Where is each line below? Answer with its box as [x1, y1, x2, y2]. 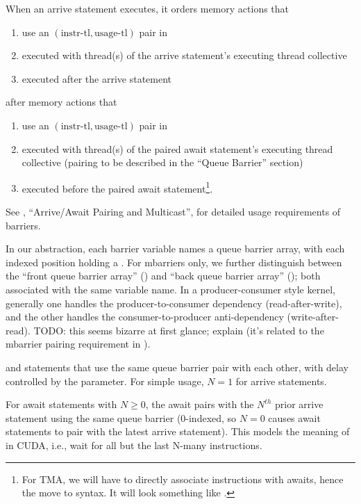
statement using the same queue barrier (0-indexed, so [6, 410, 237, 425]
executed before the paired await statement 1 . [22, 179, 213, 195]
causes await [268, 410, 321, 425]
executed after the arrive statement [22, 71, 172, 86]
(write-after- [287, 309, 339, 324]
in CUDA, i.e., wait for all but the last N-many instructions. [6, 437, 262, 452]
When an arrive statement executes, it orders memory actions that [6, 1, 289, 15]
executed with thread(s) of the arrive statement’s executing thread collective [22, 48, 347, 63]
